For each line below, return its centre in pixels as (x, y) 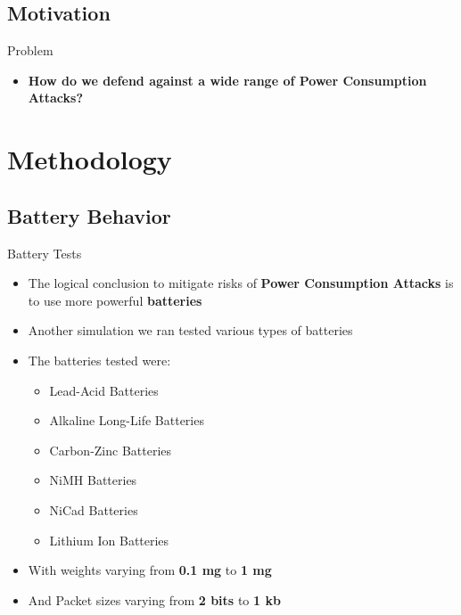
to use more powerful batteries (115, 300)
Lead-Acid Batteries (104, 390)
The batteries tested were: (99, 360)
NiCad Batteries (94, 509)
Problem (30, 50)
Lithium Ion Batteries (109, 540)
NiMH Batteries (93, 480)
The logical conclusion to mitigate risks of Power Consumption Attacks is (241, 283)
